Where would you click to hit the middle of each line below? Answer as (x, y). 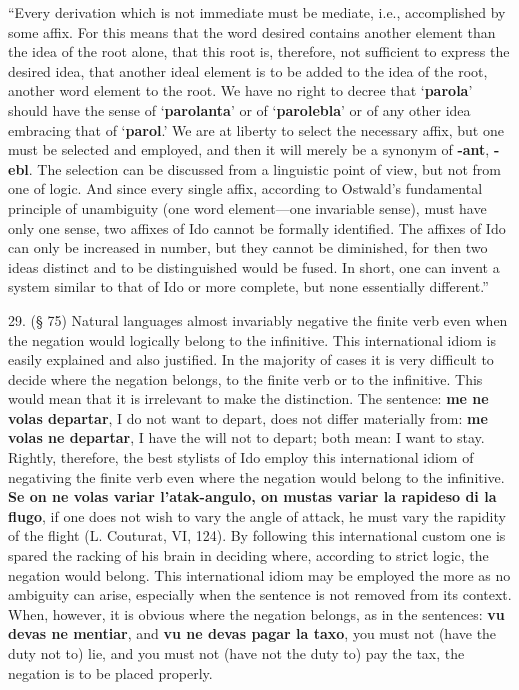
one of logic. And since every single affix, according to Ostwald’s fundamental (245, 188)
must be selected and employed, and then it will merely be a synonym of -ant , (249, 149)
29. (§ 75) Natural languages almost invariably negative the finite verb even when (258, 319)
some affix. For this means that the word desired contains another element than (252, 31)
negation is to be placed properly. (110, 672)
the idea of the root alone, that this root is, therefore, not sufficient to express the (259, 51)
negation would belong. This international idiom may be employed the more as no (259, 574)
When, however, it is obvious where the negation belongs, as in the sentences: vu (256, 613)
